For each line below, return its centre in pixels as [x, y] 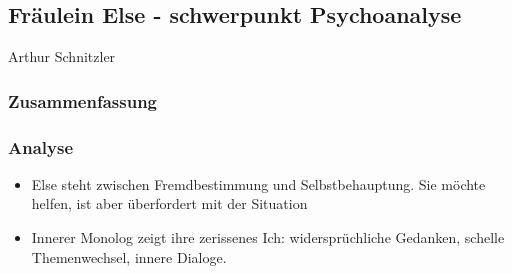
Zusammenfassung [83, 100]
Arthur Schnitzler [62, 56]
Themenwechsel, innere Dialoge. [129, 256]
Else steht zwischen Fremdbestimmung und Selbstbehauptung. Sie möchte [258, 183]
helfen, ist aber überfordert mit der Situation [169, 203]
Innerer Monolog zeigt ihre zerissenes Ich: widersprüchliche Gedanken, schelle [268, 237]
